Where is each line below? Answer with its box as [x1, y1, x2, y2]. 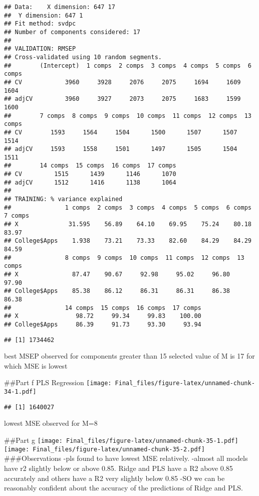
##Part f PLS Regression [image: [4, 377, 112, 388]
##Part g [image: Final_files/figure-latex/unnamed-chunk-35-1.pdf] [4, 435, 238, 445]
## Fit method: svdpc [4, 20, 76, 28]
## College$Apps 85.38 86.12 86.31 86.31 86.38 [4, 287, 230, 295]
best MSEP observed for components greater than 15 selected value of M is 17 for [4, 351, 255, 361]
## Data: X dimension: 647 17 [4, 4, 115, 11]
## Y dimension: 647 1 [4, 12, 83, 19]
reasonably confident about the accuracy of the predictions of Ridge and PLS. [4, 482, 243, 493]
